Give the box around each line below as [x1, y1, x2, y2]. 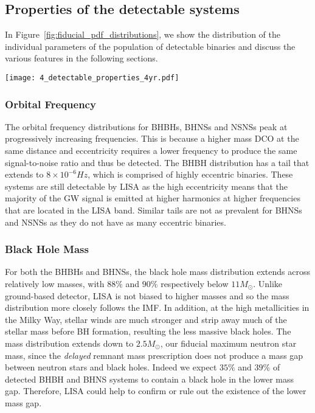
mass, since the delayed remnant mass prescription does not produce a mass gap [5, 349, 303, 361]
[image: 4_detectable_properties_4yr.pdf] [5, 73, 179, 82]
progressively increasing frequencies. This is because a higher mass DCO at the [5, 132, 299, 145]
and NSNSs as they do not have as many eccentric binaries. [5, 215, 226, 228]
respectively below [161, 277, 229, 290]
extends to [5, 168, 44, 181]
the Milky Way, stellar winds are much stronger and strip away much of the [5, 313, 287, 325]
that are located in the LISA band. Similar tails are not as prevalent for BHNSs [5, 204, 302, 217]
